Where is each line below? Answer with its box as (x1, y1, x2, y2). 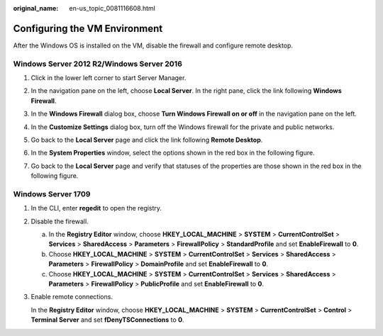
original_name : (13, 4, 59, 12)
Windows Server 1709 (13, 189, 91, 198)
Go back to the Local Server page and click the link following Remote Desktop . (30, 135, 263, 144)
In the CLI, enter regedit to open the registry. (30, 204, 162, 213)
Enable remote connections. (30, 293, 113, 301)
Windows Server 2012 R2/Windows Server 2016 (13, 59, 182, 69)
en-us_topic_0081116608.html (69, 4, 155, 12)
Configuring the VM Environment (13, 22, 163, 35)
